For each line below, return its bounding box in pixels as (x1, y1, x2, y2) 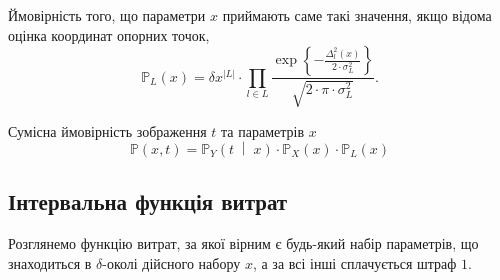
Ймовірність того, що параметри (8, 5, 206, 25)
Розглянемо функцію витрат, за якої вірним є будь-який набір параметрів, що (8, 233, 479, 254)
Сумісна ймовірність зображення (8, 120, 207, 141)
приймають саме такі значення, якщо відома (222, 5, 492, 25)
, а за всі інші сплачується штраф (252, 252, 457, 273)
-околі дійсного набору (102, 252, 241, 273)
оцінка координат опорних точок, (8, 24, 210, 45)
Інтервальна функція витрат (8, 186, 288, 217)
